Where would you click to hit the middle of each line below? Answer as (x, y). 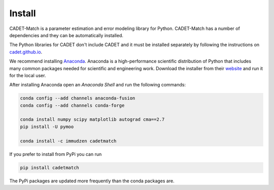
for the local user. (28, 75)
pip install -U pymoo (47, 126)
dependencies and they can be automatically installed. (66, 35)
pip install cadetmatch (50, 167)
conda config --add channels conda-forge (72, 105)
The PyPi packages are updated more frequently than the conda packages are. (92, 181)
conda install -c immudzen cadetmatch (68, 141)
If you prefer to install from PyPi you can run (56, 154)
